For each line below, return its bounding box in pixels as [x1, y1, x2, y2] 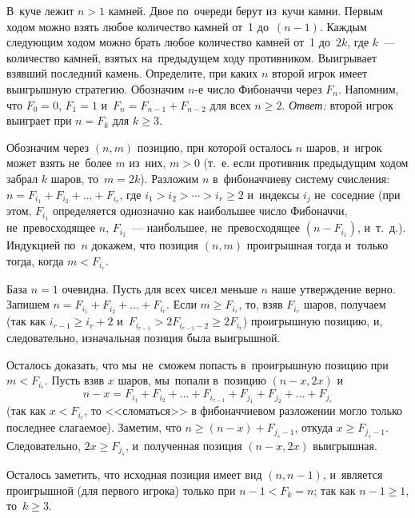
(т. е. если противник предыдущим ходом [203, 154, 409, 171]
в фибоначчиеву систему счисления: [213, 169, 390, 186]
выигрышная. [313, 436, 377, 453]
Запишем [6, 296, 50, 313]
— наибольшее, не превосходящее [132, 219, 301, 236]
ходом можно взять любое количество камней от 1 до [6, 18, 269, 34]
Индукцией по [6, 237, 76, 253]
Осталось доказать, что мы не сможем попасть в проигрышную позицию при [6, 356, 389, 373]
